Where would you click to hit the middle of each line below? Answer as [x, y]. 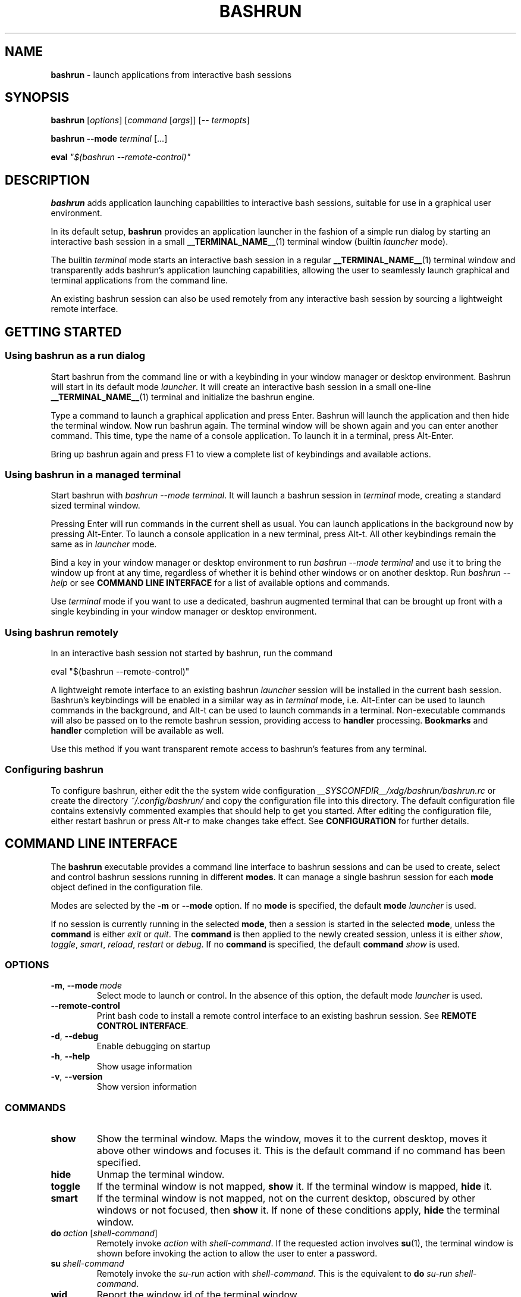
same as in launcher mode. [104, 544]
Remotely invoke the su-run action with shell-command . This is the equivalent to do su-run [274, 1274]
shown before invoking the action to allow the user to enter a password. [237, 1254]
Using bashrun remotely [62, 632]
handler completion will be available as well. [137, 730]
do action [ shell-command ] [104, 1233]
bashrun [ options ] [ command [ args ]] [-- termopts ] [150, 120]
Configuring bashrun [54, 770]
